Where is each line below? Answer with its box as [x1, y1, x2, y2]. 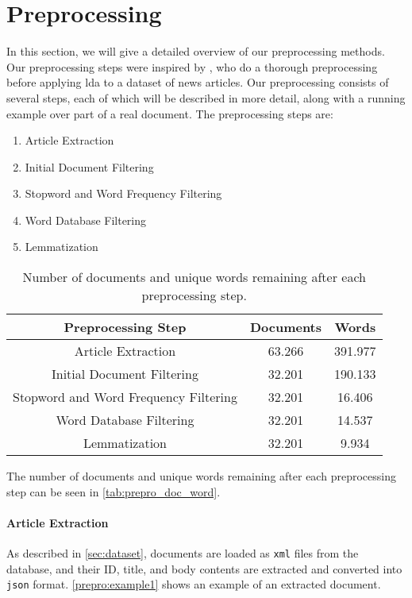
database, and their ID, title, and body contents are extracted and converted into [6, 560, 402, 577]
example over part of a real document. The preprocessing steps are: [6, 105, 333, 122]
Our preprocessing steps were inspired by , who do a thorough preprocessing [6, 58, 378, 75]
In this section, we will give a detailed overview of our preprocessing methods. [6, 43, 385, 60]
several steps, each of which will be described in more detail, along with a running [6, 89, 406, 106]
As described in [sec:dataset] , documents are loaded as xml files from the [6, 545, 359, 561]
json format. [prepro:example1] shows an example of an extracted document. [6, 576, 381, 592]
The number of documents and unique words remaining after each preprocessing [6, 468, 396, 484]
